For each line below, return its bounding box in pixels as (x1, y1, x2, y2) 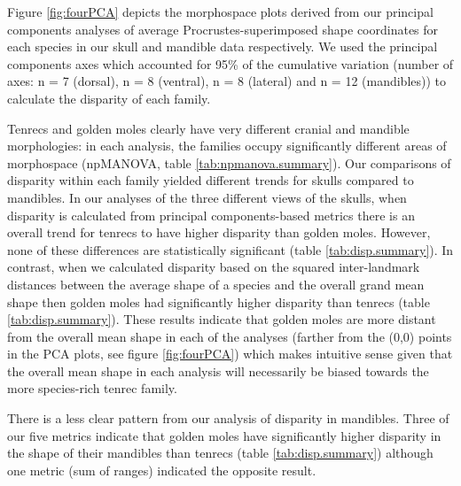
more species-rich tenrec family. (7, 379, 177, 397)
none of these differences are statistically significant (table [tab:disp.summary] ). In (7, 240, 454, 258)
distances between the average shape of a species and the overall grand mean (7, 274, 425, 293)
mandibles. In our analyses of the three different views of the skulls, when (7, 188, 407, 206)
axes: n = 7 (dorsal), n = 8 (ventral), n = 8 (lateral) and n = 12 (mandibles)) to (7, 72, 447, 90)
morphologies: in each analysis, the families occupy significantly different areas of (7, 136, 447, 155)
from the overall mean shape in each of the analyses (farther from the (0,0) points (7, 327, 452, 345)
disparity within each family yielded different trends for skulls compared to (7, 171, 414, 189)
